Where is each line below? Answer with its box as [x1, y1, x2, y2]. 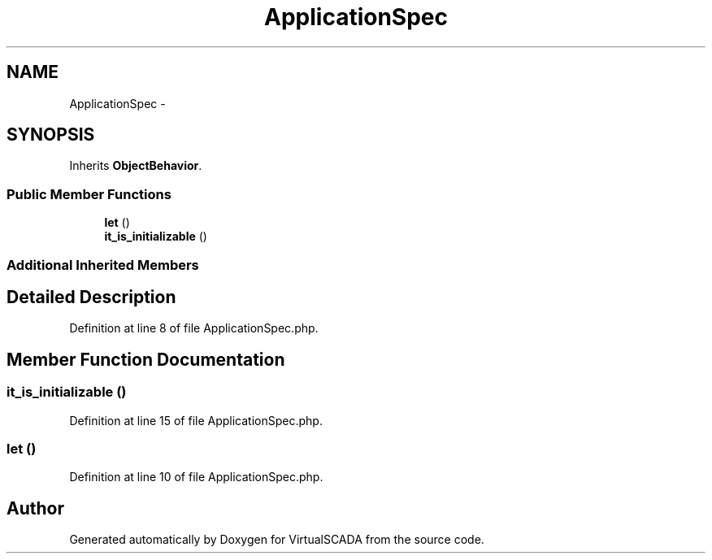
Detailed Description [7, 286, 176, 307]
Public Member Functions [7, 185, 171, 202]
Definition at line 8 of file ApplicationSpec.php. [69, 321, 319, 336]
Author [7, 497, 64, 519]
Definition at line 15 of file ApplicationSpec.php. [69, 413, 323, 428]
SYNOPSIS [7, 124, 95, 145]
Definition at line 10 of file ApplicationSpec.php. [69, 470, 323, 484]
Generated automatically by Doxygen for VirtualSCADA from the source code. [69, 532, 484, 547]
